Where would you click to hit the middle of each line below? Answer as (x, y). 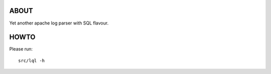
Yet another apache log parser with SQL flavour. (59, 23)
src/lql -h (32, 60)
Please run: (21, 49)
